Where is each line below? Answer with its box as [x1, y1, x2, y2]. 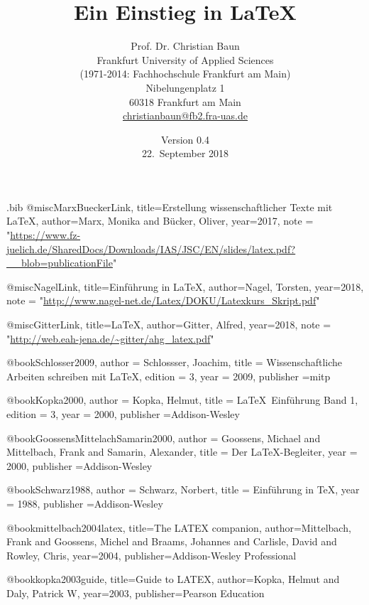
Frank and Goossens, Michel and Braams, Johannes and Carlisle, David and [6, 534, 337, 549]
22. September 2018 [141, 146, 229, 161]
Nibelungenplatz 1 [145, 80, 225, 95]
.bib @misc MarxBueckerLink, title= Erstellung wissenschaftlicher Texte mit [6, 199, 333, 214]
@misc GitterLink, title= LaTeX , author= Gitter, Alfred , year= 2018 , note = [6, 317, 331, 332]
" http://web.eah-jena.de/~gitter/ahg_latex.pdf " [6, 331, 214, 346]
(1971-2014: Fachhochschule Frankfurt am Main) [79, 66, 291, 81]
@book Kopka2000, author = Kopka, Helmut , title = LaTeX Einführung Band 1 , [6, 392, 358, 407]
